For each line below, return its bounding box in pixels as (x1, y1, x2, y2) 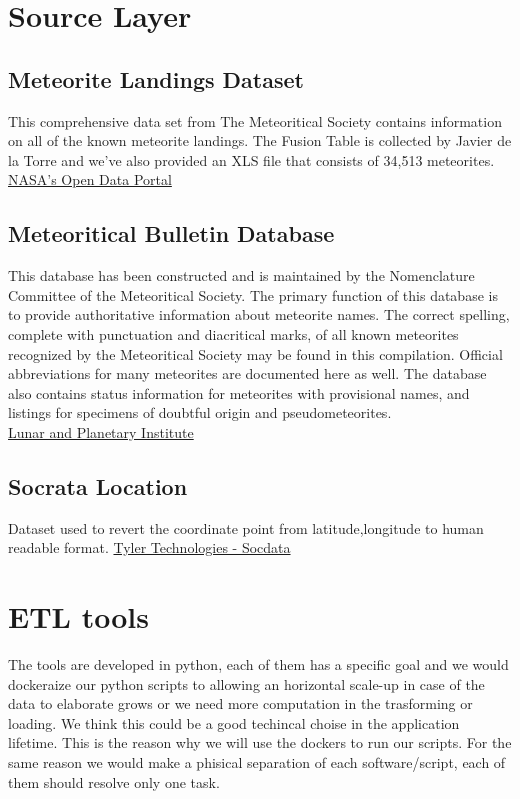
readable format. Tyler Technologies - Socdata (8, 537, 291, 558)
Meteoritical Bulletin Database (8, 218, 335, 249)
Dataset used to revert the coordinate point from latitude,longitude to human (8, 517, 484, 538)
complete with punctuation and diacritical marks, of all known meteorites (8, 323, 459, 344)
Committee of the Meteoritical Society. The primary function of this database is (8, 284, 498, 305)
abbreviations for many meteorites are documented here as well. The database (8, 363, 487, 384)
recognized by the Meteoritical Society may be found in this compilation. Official (8, 343, 503, 364)
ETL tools (8, 596, 149, 637)
